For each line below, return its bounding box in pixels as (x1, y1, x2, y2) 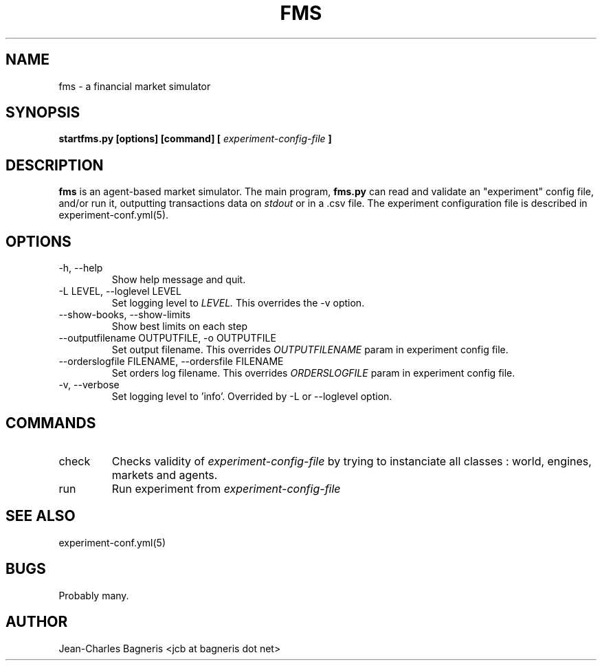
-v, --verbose (58, 379, 120, 391)
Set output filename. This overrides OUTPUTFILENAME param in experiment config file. (111, 344, 509, 356)
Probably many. (58, 589, 129, 601)
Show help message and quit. (111, 274, 246, 286)
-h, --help (58, 262, 103, 274)
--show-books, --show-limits (58, 309, 191, 321)
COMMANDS (5, 414, 96, 432)
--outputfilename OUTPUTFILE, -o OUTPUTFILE (58, 332, 276, 344)
